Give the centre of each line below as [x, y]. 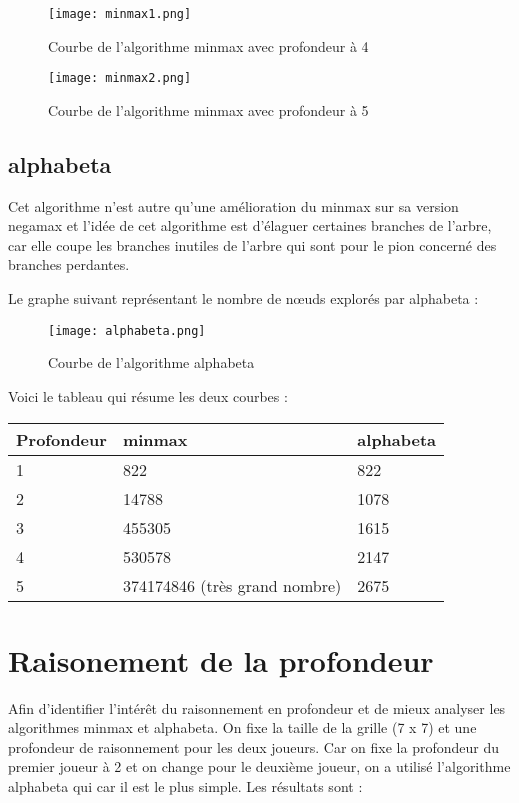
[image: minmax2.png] [120, 78]
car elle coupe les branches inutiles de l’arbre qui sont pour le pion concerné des [252, 244]
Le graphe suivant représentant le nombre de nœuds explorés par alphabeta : [243, 298]
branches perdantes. [69, 264]
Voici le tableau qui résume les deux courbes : [148, 395]
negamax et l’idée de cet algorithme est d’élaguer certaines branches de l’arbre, [250, 225]
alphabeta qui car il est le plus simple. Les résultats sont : [185, 786]
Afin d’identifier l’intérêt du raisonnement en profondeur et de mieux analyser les [257, 707]
